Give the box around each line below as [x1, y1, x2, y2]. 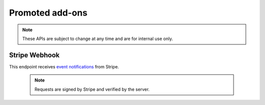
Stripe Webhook [9, 51, 60, 59]
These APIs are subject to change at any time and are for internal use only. [22, 36, 173, 42]
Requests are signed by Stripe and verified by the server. [34, 86, 150, 92]
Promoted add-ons [9, 7, 88, 18]
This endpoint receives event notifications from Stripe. [9, 63, 119, 69]
